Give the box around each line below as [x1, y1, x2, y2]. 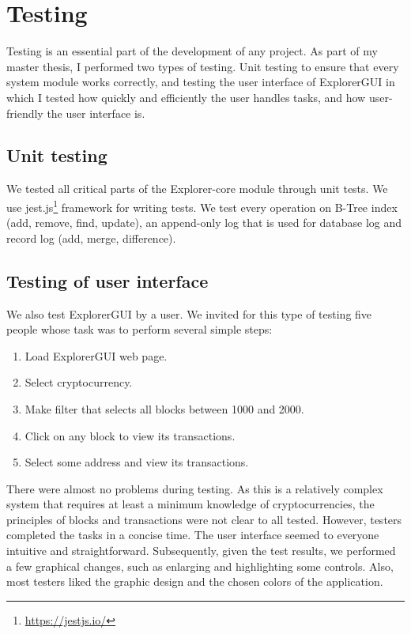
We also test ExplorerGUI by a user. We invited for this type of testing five [6, 305, 372, 322]
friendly [6, 104, 43, 121]
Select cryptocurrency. [25, 374, 133, 391]
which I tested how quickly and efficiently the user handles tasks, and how [6, 89, 366, 105]
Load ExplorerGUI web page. [25, 347, 168, 364]
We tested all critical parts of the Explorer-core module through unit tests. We [6, 180, 388, 197]
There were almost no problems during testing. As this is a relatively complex [6, 480, 383, 496]
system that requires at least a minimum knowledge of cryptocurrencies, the [6, 496, 375, 512]
